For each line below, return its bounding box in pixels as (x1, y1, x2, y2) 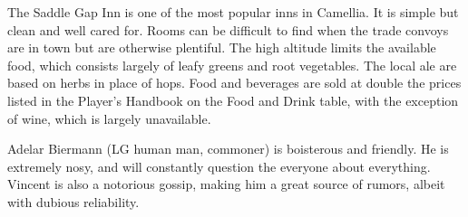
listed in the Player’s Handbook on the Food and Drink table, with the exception (7, 90, 459, 109)
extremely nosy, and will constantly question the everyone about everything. (7, 156, 431, 175)
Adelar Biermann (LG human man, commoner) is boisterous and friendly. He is (7, 139, 449, 158)
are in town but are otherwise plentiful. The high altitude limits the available (7, 38, 436, 57)
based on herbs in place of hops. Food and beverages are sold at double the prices (7, 73, 462, 92)
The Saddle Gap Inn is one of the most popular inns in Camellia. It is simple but (7, 3, 459, 21)
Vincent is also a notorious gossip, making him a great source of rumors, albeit (7, 175, 445, 193)
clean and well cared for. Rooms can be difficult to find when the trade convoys (7, 20, 449, 39)
